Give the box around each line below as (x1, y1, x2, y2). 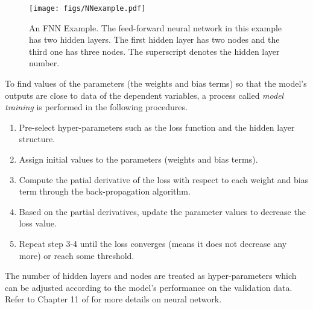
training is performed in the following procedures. (5, 101, 188, 113)
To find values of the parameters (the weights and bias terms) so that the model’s (5, 77, 307, 90)
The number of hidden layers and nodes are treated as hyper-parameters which (5, 269, 297, 282)
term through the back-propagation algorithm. (19, 185, 191, 198)
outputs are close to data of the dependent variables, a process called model (5, 89, 284, 101)
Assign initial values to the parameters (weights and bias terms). (19, 153, 258, 165)
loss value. (19, 217, 57, 229)
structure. (19, 133, 55, 145)
